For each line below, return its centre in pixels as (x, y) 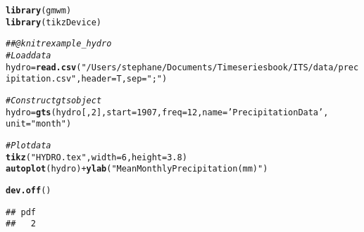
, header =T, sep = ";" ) (122, 79)
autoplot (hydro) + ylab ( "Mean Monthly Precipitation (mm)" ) (137, 169)
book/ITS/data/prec (313, 67)
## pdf (21, 212)
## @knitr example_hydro (59, 44)
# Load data (29, 55)
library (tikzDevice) (54, 22)
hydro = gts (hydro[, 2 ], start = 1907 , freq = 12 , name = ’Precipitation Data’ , (167, 112)
